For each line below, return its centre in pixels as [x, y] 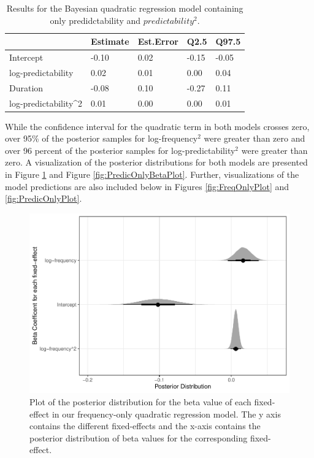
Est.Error [158, 41]
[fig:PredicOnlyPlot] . [44, 198]
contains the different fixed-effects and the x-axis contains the [145, 426]
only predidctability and [95, 20]
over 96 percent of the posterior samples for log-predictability [120, 150]
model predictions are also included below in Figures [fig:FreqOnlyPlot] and [147, 186]
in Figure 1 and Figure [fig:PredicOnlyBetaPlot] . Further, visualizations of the [152, 174]
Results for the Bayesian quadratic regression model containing [125, 8]
